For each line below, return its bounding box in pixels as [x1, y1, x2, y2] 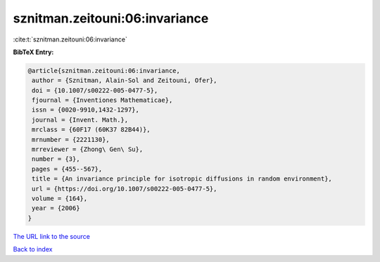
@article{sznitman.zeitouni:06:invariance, [27, 67, 181, 74]
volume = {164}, [32, 195, 88, 202]
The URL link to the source [13, 232, 91, 240]
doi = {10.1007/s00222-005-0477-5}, [32, 86, 158, 94]
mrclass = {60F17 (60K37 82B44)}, [32, 126, 151, 133]
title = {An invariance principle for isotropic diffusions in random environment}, [32, 175, 332, 183]
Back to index [13, 245, 53, 254]
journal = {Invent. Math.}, [32, 116, 129, 124]
